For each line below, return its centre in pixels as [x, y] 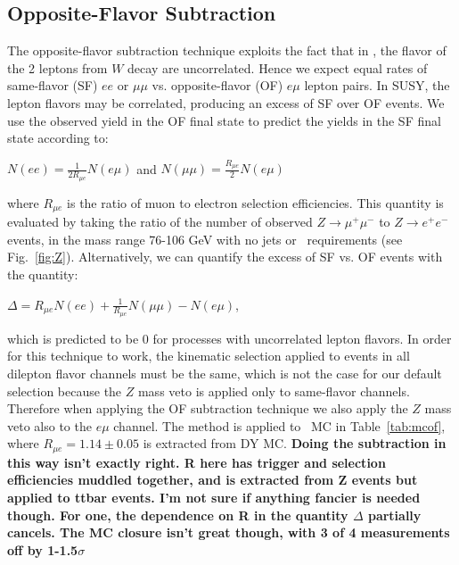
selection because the [65, 391]
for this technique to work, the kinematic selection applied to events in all [209, 356]
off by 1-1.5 [43, 549]
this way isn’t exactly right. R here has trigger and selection [197, 462]
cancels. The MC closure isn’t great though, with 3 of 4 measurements [229, 532]
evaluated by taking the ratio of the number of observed [160, 222]
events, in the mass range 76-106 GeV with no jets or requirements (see [205, 239]
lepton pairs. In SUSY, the [377, 85]
